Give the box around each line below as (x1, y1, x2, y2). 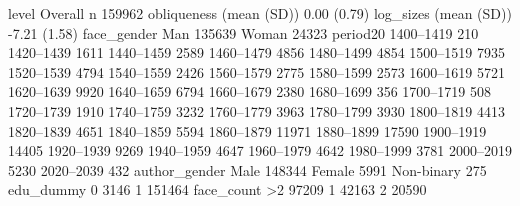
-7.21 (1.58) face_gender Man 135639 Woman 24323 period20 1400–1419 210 (8, 22, 479, 43)
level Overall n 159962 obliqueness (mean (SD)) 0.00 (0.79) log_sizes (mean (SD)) (8, 3, 512, 23)
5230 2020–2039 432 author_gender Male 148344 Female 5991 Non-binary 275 (8, 159, 487, 180)
